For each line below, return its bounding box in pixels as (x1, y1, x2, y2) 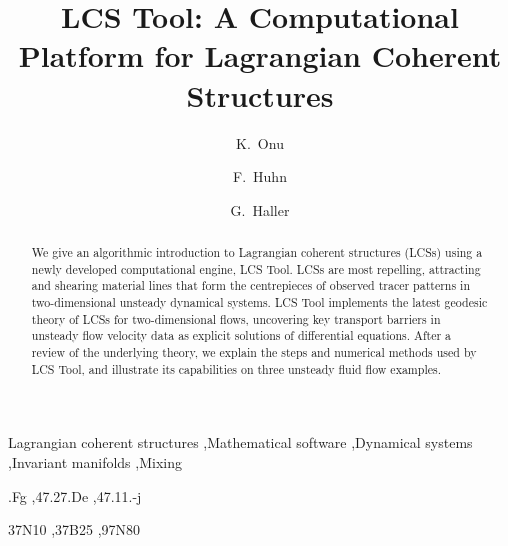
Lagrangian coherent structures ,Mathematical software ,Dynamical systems (8, 432, 473, 453)
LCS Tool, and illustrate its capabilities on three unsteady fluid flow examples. (31, 360, 441, 377)
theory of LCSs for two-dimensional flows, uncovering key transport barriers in (31, 310, 441, 327)
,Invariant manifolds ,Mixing (8, 451, 182, 472)
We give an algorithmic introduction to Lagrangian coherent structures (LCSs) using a (31, 244, 483, 261)
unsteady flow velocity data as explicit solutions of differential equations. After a (31, 327, 452, 344)
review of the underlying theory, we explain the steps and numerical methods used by (31, 344, 477, 361)
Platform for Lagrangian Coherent (18, 35, 502, 76)
